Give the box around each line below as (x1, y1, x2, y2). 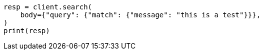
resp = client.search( (3, 3, 92, 11)
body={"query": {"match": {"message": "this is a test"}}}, (20, 11, 261, 19)
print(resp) (3, 27, 50, 35)
